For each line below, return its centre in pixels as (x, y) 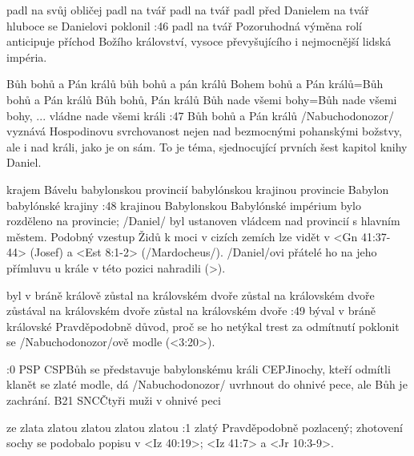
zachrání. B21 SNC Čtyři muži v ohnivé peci (114, 400)
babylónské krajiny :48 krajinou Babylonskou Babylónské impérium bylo (184, 205)
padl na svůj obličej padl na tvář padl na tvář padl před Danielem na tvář (188, 10)
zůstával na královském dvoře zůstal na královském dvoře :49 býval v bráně (191, 311)
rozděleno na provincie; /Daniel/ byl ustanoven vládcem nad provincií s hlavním (203, 221)
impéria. (27, 56)
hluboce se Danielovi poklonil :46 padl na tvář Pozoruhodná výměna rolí (184, 25)
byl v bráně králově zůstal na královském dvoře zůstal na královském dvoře (191, 295)
